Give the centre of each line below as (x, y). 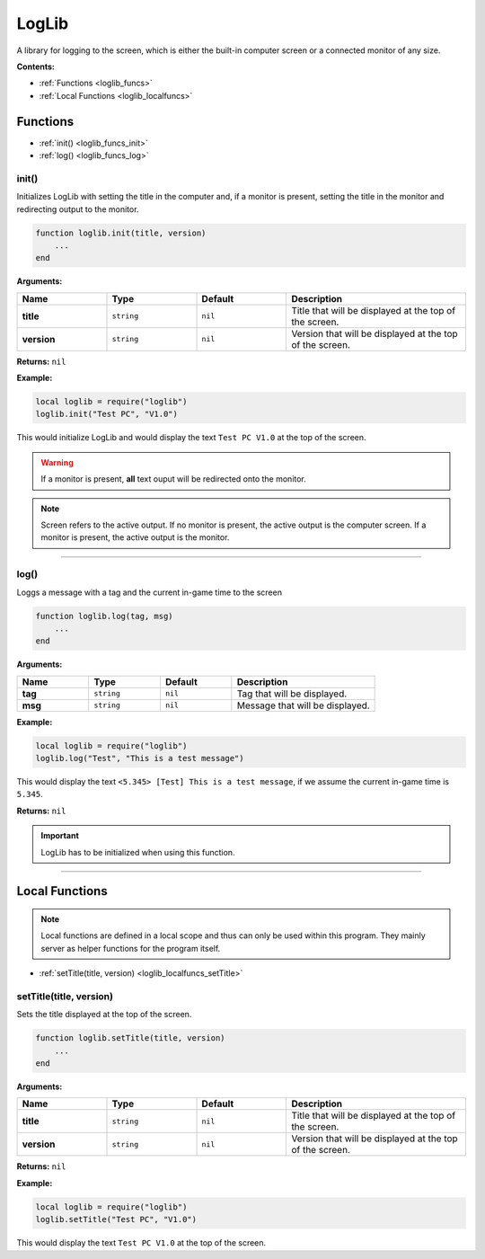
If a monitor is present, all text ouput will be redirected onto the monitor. (174, 479)
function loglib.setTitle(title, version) (130, 1038)
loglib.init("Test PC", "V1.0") (107, 414)
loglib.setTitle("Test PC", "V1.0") (116, 1219)
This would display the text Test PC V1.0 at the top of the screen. (141, 1243)
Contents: (36, 66)
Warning (57, 462)
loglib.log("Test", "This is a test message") (140, 758)
